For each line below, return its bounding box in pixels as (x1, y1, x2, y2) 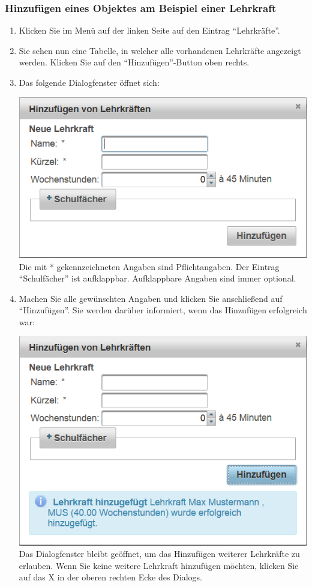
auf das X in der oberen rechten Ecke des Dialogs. (19, 571, 203, 583)
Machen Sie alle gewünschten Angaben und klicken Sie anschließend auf (19, 292, 283, 304)
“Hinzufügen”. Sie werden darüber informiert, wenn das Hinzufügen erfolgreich (19, 304, 307, 316)
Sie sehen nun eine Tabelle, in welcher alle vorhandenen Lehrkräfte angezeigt (19, 44, 301, 56)
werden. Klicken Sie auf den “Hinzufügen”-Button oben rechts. (19, 56, 250, 68)
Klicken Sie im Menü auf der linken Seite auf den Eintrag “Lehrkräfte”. (19, 24, 280, 37)
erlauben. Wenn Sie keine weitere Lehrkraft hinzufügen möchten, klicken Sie (19, 559, 299, 571)
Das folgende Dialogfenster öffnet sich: (19, 76, 160, 88)
